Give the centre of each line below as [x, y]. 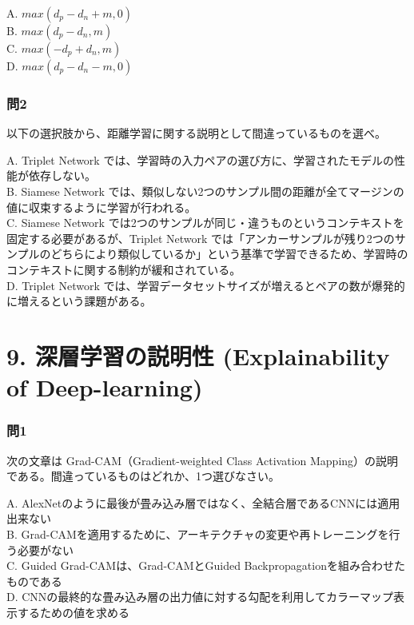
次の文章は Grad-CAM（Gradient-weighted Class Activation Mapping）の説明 [203, 460]
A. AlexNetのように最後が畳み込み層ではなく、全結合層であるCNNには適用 [203, 502]
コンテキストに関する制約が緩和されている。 [124, 269]
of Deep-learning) [105, 387]
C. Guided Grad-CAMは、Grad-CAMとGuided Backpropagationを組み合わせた [206, 565]
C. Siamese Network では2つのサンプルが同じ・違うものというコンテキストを [205, 223]
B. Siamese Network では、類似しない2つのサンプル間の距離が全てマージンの [205, 191]
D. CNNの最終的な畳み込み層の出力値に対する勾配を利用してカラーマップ [200, 597]
